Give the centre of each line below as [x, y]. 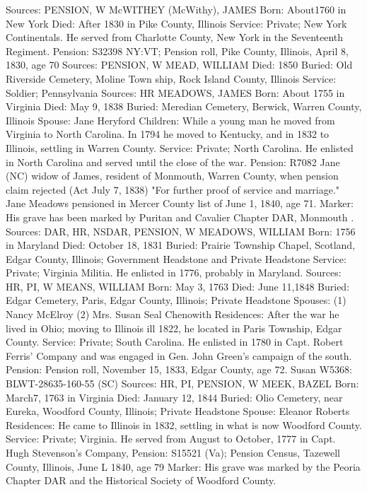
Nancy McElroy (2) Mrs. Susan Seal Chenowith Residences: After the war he [173, 314]
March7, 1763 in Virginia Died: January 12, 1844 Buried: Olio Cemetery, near [174, 397]
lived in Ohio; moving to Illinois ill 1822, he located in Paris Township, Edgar [174, 328]
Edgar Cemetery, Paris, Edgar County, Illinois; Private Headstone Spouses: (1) [176, 300]
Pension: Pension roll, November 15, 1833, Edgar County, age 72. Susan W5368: [179, 369]
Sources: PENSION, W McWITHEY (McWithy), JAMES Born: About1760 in [176, 9]
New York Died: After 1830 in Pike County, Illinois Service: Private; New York [176, 23]
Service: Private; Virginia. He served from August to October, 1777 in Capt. [171, 439]
